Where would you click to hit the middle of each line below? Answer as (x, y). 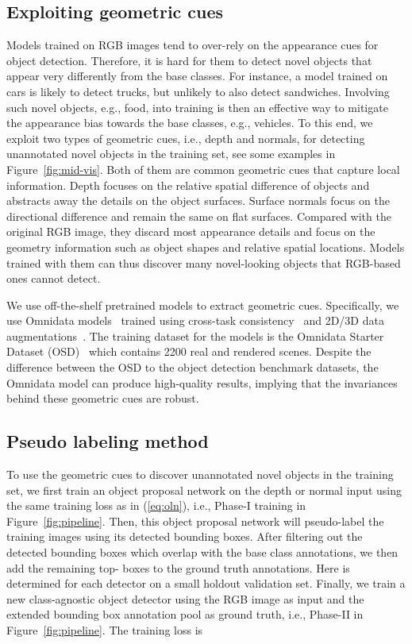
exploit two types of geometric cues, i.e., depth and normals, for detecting (186, 138)
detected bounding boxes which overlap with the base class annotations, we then (202, 552)
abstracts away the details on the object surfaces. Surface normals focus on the (198, 201)
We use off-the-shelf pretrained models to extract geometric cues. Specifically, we (203, 305)
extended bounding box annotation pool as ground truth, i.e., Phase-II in (185, 614)
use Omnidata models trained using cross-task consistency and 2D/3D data (195, 320)
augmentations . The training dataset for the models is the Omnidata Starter (195, 335)
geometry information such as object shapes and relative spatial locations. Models (206, 247)
